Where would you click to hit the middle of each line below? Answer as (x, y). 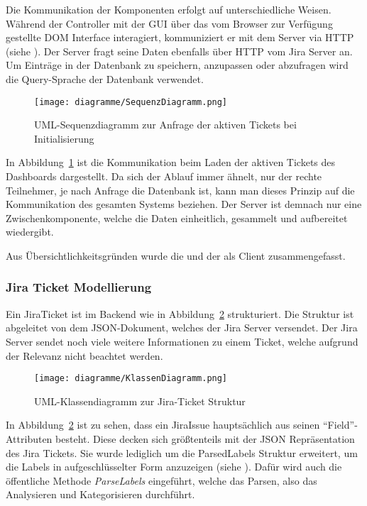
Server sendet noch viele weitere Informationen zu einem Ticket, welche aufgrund (182, 341)
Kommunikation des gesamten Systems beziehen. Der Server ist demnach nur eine (184, 204)
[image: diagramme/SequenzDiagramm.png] (131, 102)
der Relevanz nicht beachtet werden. (84, 355)
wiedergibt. (30, 232)
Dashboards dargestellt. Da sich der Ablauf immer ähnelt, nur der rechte (164, 176)
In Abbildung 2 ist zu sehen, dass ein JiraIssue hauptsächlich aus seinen (163, 425)
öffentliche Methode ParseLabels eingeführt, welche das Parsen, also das (161, 480)
